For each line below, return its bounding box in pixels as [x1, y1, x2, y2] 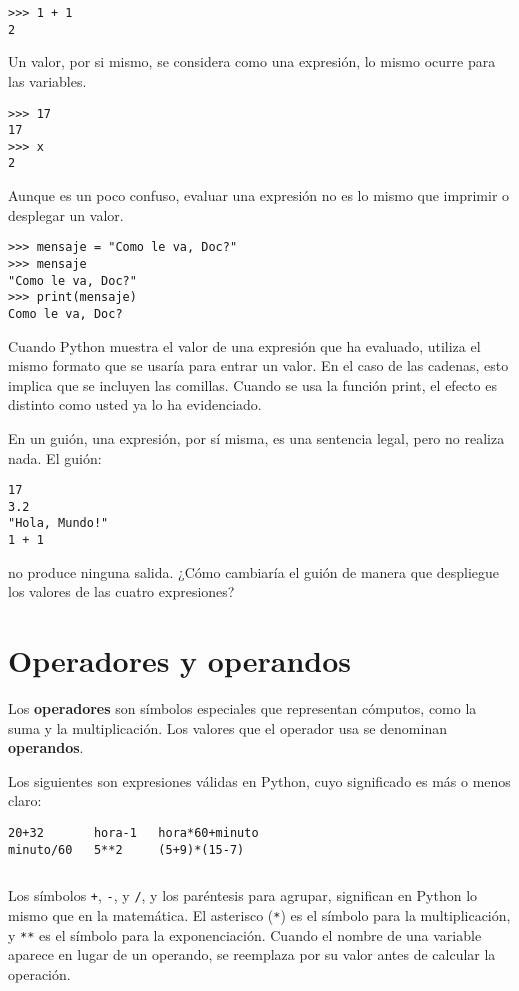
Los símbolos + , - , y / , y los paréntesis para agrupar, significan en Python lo [8, 885, 478, 906]
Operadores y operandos [8, 640, 352, 681]
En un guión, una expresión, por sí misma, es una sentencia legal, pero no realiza [8, 427, 505, 448]
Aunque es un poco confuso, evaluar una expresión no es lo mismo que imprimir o [8, 185, 510, 206]
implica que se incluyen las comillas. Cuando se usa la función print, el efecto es [8, 374, 497, 395]
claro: [8, 790, 42, 811]
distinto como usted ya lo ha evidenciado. [8, 394, 262, 415]
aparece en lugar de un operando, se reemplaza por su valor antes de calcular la [8, 944, 496, 965]
